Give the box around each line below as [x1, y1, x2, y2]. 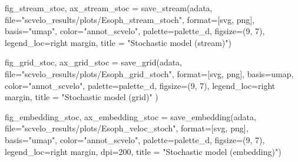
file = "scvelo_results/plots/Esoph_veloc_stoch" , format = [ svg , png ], [5, 122, 249, 134]
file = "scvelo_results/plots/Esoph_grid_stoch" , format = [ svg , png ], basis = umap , [5, 67, 294, 80]
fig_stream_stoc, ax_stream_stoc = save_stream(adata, [5, 2, 213, 14]
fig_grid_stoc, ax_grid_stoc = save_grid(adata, [5, 56, 182, 68]
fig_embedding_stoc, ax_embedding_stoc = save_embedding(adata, [5, 110, 256, 123]
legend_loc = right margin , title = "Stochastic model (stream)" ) [5, 36, 231, 48]
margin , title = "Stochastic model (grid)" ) [5, 91, 158, 103]
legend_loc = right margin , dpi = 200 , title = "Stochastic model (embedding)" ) [5, 145, 282, 157]
